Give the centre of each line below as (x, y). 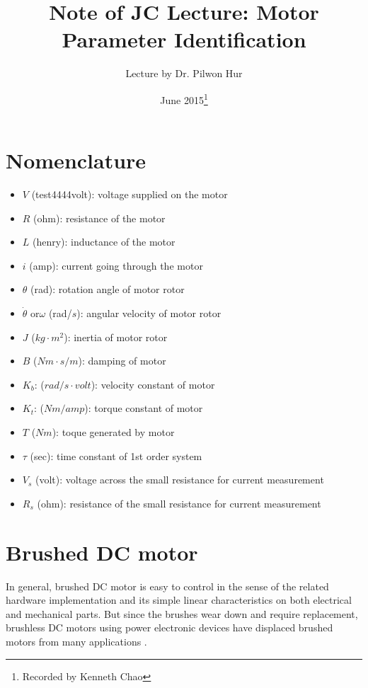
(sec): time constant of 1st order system (116, 455)
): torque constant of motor (144, 408)
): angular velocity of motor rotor (149, 313)
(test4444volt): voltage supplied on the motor (130, 194)
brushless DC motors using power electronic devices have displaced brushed (169, 627)
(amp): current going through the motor (116, 265)
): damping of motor (122, 361)
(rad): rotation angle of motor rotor (108, 289)
